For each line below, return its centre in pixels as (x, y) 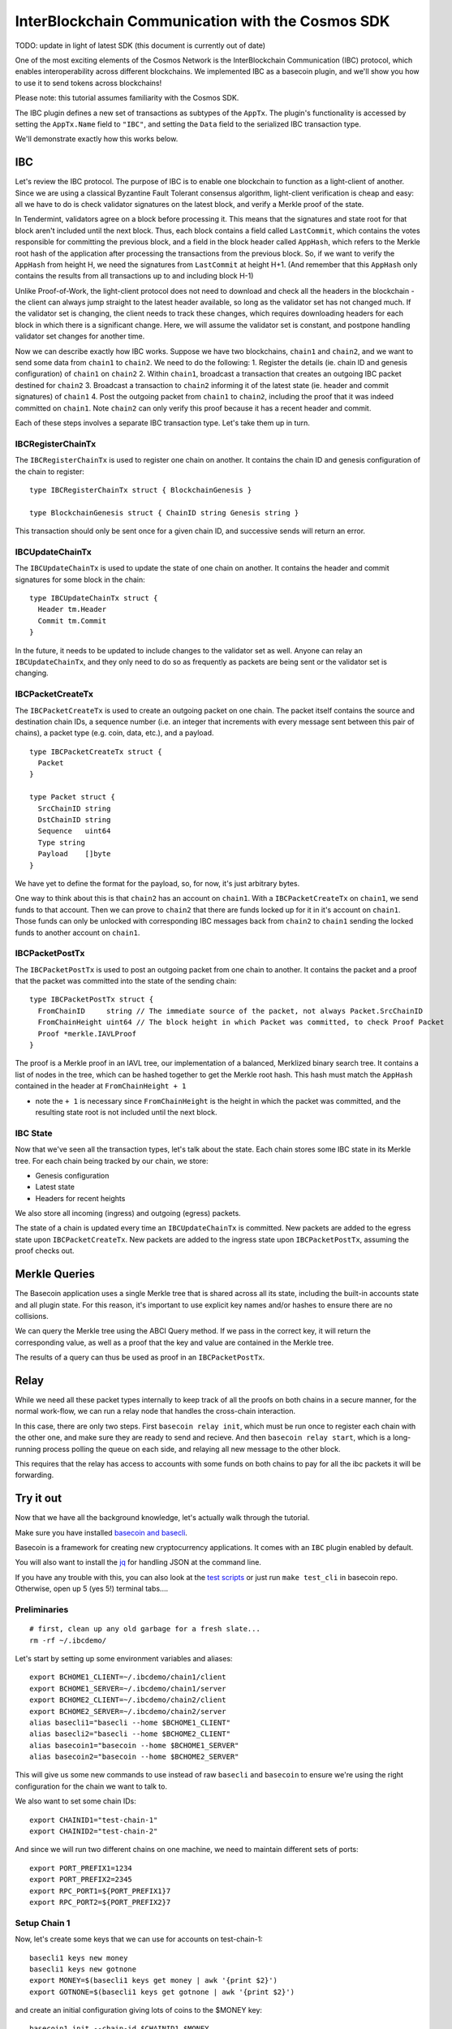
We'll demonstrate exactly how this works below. (97, 139)
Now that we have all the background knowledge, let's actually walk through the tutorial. (162, 1518)
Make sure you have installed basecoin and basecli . (101, 1532)
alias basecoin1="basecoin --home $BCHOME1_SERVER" (134, 1745)
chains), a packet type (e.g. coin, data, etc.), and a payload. (114, 733)
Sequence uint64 (74, 831)
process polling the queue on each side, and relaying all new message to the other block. (192, 1449)
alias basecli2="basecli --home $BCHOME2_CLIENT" (130, 1734)
